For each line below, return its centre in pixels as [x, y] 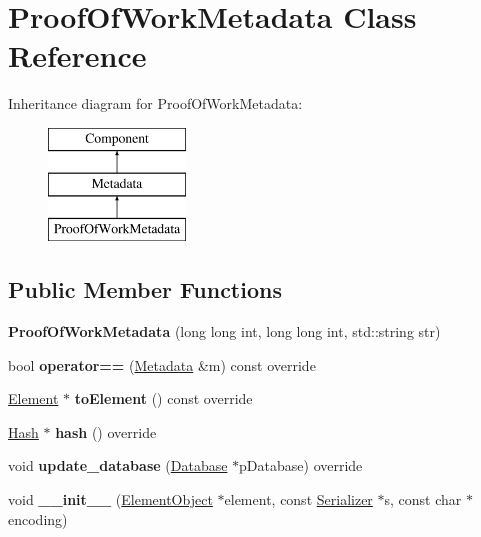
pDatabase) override [301, 465]
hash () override [106, 431]
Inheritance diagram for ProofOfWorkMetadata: [155, 103]
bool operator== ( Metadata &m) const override [162, 364]
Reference [77, 55]
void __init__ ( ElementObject [110, 499]
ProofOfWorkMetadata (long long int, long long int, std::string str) [224, 331]
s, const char [423, 499]
